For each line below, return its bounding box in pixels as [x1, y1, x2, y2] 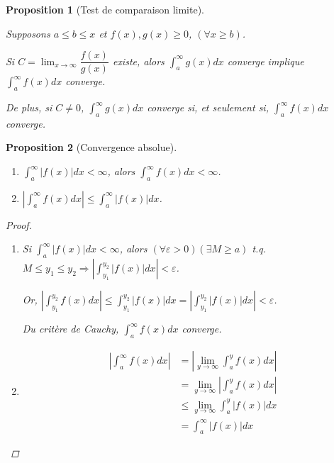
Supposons [6, 26, 50, 40]
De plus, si [6, 100, 52, 115]
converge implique [227, 53, 304, 68]
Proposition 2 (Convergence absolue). [6, 140, 177, 155]
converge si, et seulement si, [147, 100, 269, 115]
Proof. [6, 217, 32, 232]
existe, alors [112, 53, 165, 68]
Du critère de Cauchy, [22, 321, 119, 336]
